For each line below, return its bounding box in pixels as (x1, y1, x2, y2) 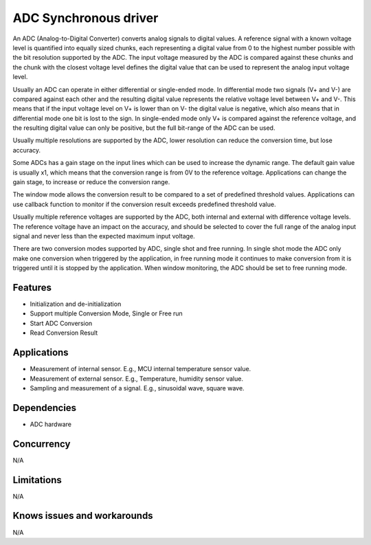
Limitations (12, 474, 62, 486)
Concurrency (12, 438, 71, 449)
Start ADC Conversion (30, 319, 93, 327)
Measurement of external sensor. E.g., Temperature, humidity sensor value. (30, 375, 244, 383)
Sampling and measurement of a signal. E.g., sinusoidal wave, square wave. (30, 383, 245, 392)
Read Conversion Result (30, 329, 98, 337)
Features (12, 282, 52, 293)
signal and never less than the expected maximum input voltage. (12, 232, 195, 240)
